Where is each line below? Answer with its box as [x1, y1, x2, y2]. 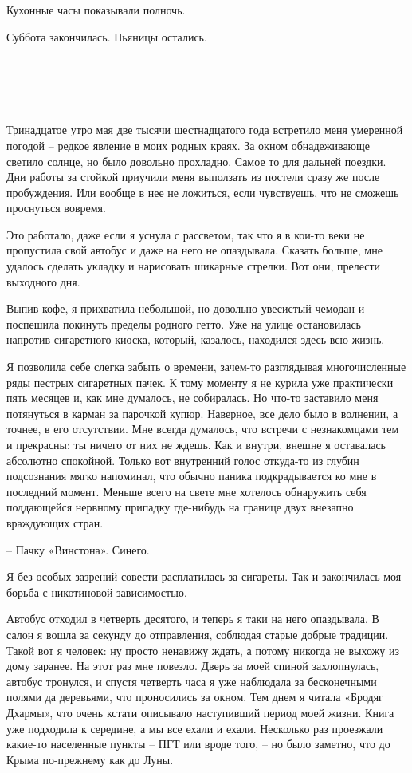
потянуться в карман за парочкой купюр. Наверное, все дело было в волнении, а [6, 404, 398, 421]
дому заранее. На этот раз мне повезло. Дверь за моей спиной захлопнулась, [6, 657, 379, 674]
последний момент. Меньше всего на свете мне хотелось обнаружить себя [6, 483, 367, 499]
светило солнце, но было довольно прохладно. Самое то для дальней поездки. [6, 152, 386, 169]
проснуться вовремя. [6, 199, 106, 216]
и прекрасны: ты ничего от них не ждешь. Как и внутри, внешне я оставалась [6, 436, 386, 452]
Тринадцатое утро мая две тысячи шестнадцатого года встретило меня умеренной [6, 121, 403, 138]
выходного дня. [6, 273, 80, 290]
